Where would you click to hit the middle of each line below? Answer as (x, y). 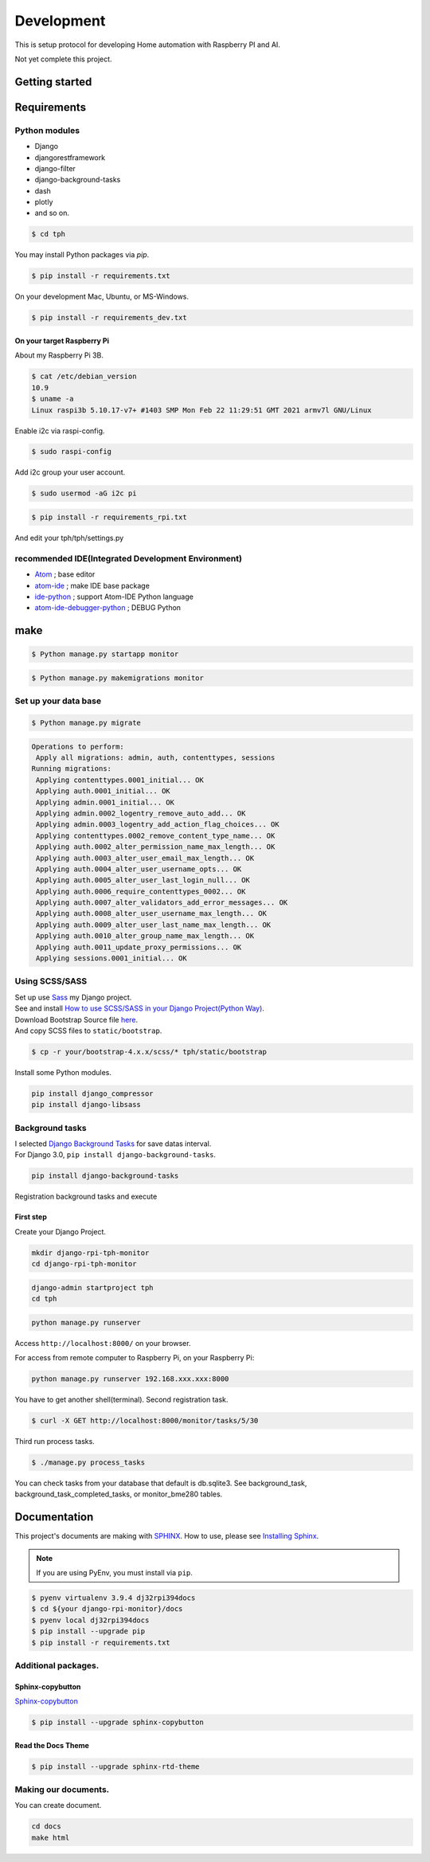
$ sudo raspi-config (71, 452)
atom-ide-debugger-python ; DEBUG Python (108, 608)
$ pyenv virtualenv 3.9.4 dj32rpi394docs (113, 1598)
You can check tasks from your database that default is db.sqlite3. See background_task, (161, 1483)
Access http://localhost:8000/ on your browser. (103, 1343)
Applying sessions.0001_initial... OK (111, 958)
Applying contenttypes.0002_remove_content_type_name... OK (156, 835)
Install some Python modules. (63, 1072)
